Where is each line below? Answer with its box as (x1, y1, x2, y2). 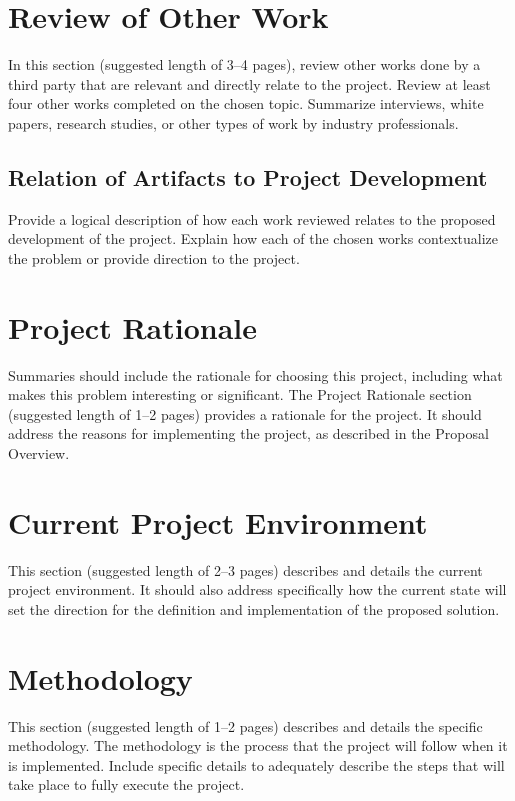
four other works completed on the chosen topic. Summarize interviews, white (8, 93, 484, 114)
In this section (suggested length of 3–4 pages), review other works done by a (8, 54, 481, 75)
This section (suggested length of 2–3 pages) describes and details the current (8, 559, 483, 580)
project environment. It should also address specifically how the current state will (8, 579, 507, 600)
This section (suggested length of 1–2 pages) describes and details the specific (8, 715, 483, 736)
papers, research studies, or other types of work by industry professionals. (8, 112, 459, 133)
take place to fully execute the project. (8, 774, 245, 795)
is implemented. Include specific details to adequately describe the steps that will (8, 754, 505, 775)
